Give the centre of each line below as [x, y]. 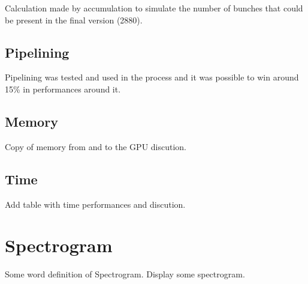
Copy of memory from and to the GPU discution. [96, 146]
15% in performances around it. [63, 89]
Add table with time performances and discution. [95, 204]
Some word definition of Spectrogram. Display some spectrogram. [125, 274]
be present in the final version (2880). [74, 20]
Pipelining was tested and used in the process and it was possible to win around [152, 77]
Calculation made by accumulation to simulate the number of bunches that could [154, 8]
